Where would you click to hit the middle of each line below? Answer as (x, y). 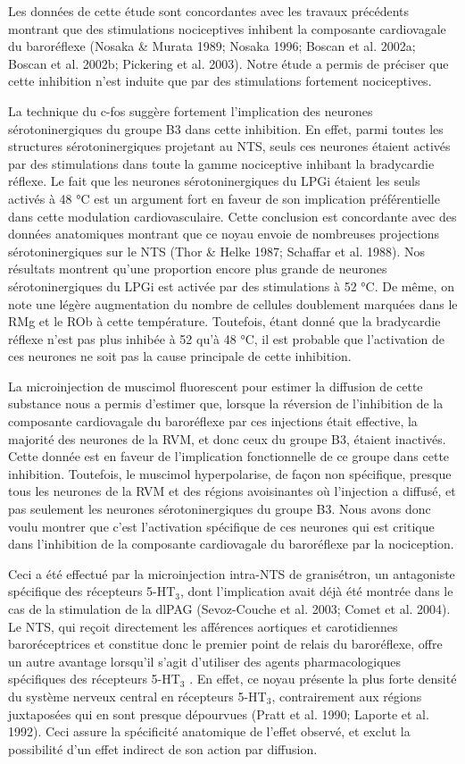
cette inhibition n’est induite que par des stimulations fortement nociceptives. (220, 81)
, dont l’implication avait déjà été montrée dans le (317, 591)
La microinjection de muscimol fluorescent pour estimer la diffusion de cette (216, 386)
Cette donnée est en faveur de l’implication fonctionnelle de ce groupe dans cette (229, 456)
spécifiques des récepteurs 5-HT (94, 679)
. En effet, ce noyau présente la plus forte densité (323, 679)
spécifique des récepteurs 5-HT (92, 591)
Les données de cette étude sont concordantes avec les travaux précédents (209, 11)
